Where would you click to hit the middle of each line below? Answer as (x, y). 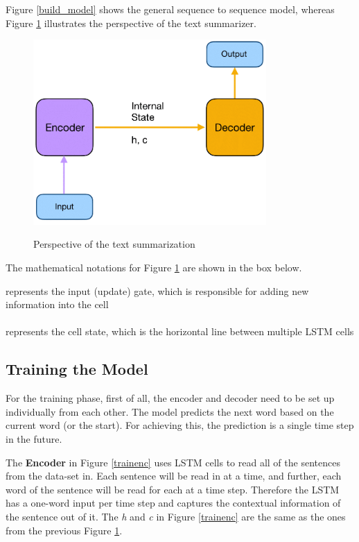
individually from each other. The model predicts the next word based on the (170, 411)
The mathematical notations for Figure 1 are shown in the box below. (154, 268)
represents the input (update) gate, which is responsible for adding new (157, 290)
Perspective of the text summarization (114, 244)
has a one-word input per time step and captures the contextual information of (173, 503)
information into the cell (57, 304)
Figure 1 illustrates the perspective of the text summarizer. (131, 23)
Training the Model (77, 369)
